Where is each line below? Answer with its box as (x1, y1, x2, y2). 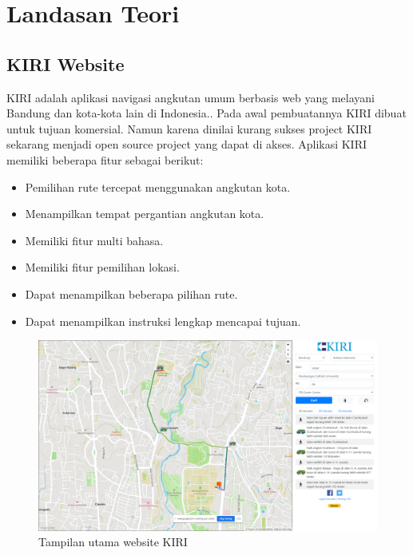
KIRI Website (6, 51, 125, 76)
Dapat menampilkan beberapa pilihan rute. (25, 285, 238, 302)
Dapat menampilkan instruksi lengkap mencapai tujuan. (25, 312, 301, 329)
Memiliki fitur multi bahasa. (25, 232, 164, 248)
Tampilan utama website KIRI (38, 533, 188, 550)
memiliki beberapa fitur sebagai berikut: (6, 151, 204, 168)
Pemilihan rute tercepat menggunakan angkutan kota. (25, 178, 291, 195)
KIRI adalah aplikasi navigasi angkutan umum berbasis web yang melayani (6, 89, 375, 105)
